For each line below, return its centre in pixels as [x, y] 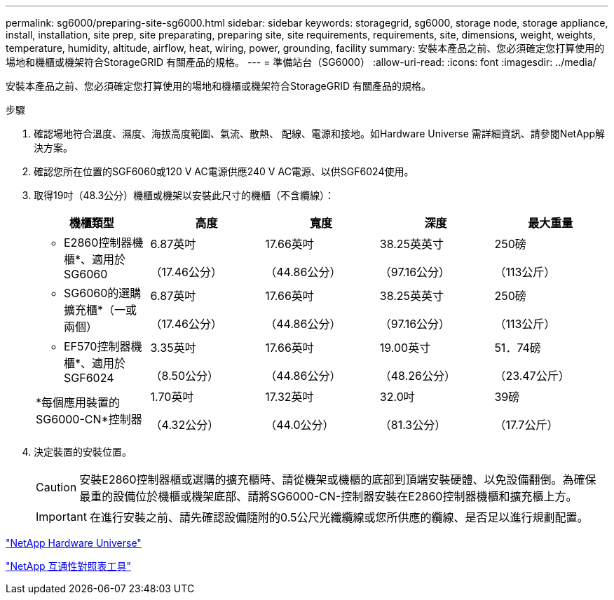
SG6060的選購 [103, 293]
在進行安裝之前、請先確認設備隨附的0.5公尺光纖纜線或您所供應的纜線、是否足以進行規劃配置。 [339, 517]
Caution [56, 487]
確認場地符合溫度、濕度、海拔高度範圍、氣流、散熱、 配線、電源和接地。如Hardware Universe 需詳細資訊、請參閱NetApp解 [319, 134]
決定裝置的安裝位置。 [83, 452]
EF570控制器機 [103, 346]
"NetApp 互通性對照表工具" [69, 566]
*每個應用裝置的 [78, 402]
